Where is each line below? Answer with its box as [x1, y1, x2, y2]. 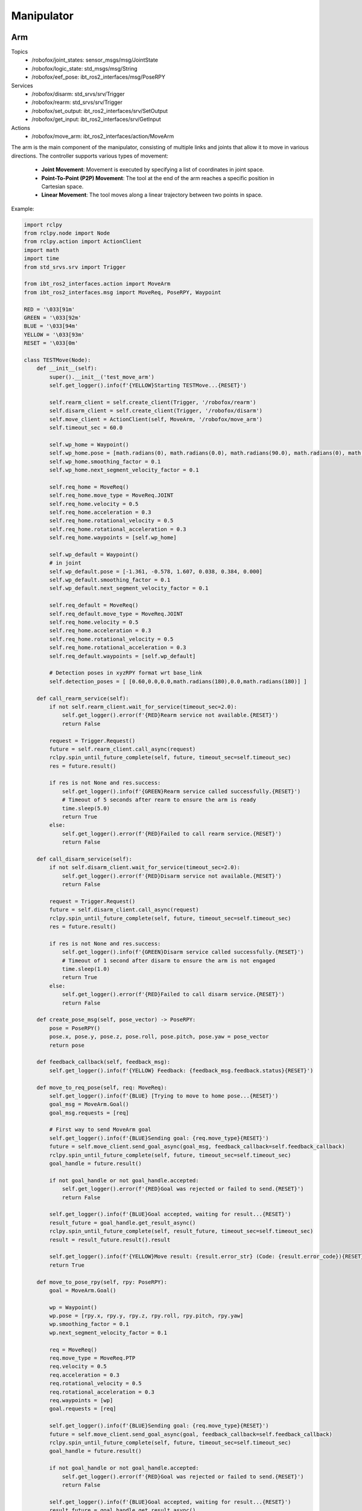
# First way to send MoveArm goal [49, 1126, 151, 1133]
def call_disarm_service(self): [36, 855, 133, 862]
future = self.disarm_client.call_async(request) [49, 907, 199, 913]
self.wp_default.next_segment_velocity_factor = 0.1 [49, 585, 209, 592]
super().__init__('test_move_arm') [49, 374, 155, 380]
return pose [49, 1041, 84, 1049]
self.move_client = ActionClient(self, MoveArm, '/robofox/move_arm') [49, 416, 262, 422]
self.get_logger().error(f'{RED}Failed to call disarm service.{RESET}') [62, 991, 285, 998]
